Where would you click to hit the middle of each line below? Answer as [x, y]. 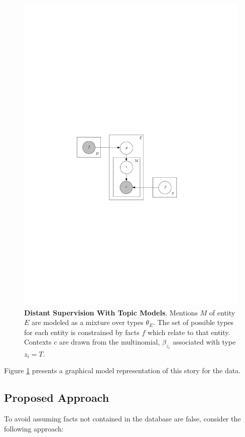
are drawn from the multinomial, [109, 342]
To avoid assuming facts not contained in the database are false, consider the [122, 419]
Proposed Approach [57, 398]
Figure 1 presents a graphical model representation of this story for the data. [122, 370]
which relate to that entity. [189, 332]
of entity [222, 312]
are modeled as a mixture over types [88, 322]
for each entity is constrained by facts [82, 332]
